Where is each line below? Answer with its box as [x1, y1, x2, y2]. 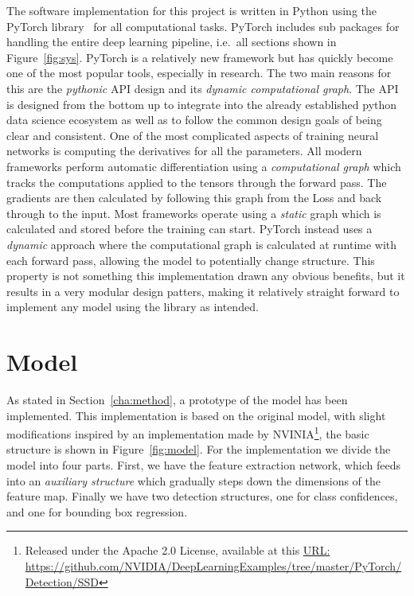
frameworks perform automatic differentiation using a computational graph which [6, 158, 401, 174]
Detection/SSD [25, 573, 99, 590]
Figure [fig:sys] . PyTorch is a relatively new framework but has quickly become [6, 49, 393, 65]
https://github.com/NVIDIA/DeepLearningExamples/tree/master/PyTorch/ [25, 558, 402, 574]
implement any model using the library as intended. [6, 298, 259, 315]
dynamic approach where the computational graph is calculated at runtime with [6, 236, 397, 252]
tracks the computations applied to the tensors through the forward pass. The [6, 173, 387, 190]
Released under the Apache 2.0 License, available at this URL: [25, 542, 330, 559]
